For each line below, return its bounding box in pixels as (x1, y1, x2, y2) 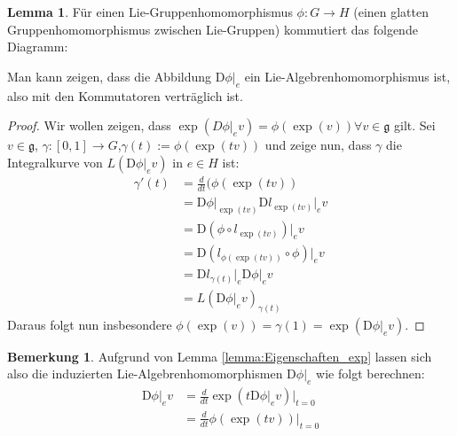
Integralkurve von (7, 152, 103, 171)
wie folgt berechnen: (316, 364, 425, 383)
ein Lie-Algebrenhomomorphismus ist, (244, 66, 451, 85)
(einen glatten (353, 3, 429, 20)
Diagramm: (7, 37, 68, 56)
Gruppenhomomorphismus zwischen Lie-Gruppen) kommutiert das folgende (7, 19, 418, 38)
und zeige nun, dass (264, 136, 372, 154)
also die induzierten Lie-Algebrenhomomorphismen (7, 364, 283, 383)
